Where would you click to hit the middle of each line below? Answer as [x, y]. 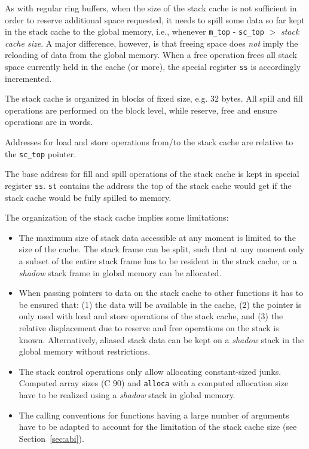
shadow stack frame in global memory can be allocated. [120, 272]
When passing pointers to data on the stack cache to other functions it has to [161, 293]
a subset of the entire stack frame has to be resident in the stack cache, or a [158, 260]
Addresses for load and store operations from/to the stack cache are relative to [149, 142]
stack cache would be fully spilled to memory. [88, 197]
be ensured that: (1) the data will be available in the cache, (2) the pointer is [160, 304]
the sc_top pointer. [41, 153]
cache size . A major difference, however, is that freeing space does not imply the [152, 43]
